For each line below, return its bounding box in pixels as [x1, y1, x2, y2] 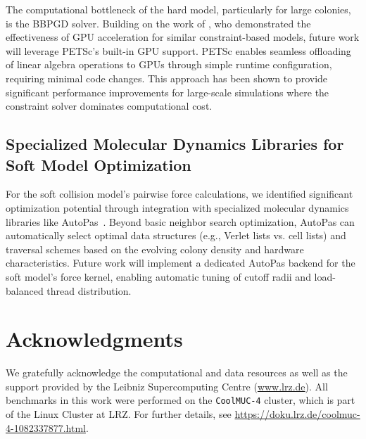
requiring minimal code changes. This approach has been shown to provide [6, 70, 328, 85]
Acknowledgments [6, 324, 183, 353]
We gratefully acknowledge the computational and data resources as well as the [6, 365, 348, 380]
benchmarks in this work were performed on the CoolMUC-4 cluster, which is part [6, 393, 355, 407]
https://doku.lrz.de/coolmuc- [234, 407, 360, 421]
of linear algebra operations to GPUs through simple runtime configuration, [6, 57, 332, 72]
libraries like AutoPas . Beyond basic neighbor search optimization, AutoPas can [6, 214, 355, 229]
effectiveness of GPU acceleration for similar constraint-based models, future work [6, 30, 360, 44]
